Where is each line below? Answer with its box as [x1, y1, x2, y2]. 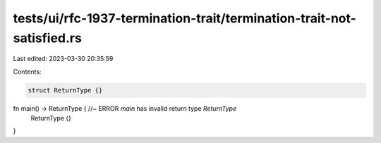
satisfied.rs [13, 30, 83, 46]
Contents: [13, 67, 42, 76]
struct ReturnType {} [28, 86, 103, 94]
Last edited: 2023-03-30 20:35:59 [13, 55, 114, 63]
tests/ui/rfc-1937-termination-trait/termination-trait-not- [13, 11, 356, 26]
